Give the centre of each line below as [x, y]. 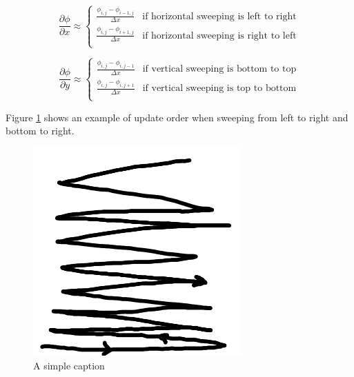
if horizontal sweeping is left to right [219, 16]
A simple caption [69, 365]
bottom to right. [40, 131]
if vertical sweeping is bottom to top [219, 69]
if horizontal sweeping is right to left [219, 35]
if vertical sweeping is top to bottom [219, 89]
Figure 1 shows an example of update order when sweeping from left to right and [177, 117]
